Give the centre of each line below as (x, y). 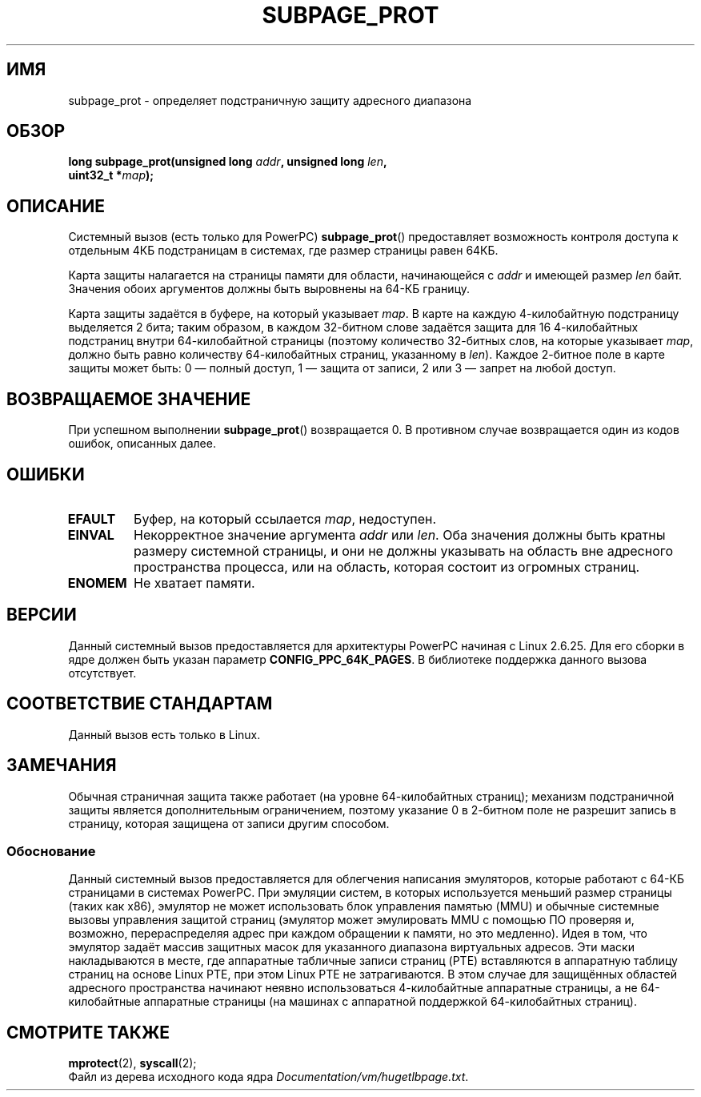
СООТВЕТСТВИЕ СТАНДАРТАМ (140, 704)
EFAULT (92, 518)
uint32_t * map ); (111, 175)
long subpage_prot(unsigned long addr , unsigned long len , (228, 162)
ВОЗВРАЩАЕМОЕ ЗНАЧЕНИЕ (129, 399)
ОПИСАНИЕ (56, 206)
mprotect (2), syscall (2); (132, 1063)
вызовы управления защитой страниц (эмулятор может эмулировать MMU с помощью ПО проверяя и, (351, 920)
